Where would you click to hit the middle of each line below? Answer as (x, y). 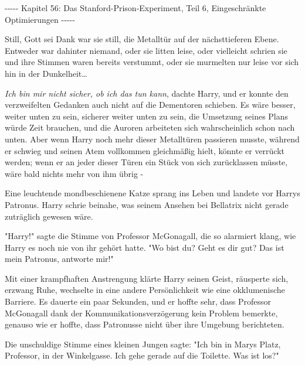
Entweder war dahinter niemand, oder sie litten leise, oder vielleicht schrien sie (146, 50)
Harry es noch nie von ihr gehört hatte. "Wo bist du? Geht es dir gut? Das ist (145, 247)
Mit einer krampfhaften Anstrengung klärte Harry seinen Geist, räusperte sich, (147, 278)
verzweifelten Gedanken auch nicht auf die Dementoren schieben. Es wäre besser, (150, 105)
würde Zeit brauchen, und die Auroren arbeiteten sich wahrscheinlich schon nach (150, 127)
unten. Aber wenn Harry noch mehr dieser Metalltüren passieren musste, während (152, 139)
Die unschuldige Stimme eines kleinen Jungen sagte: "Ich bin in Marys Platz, (143, 344)
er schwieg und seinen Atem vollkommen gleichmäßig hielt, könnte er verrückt (145, 150)
